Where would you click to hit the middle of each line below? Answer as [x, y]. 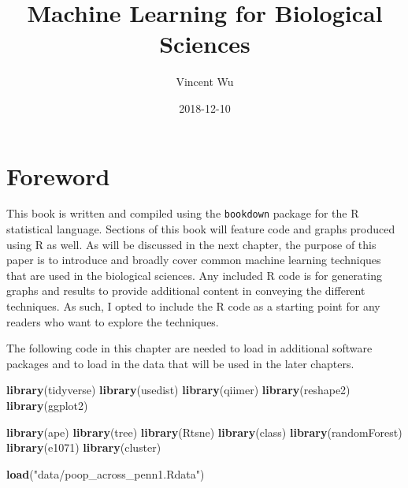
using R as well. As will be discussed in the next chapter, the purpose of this [191, 244]
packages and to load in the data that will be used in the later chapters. [180, 363]
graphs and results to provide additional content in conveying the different [186, 291]
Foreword [58, 175]
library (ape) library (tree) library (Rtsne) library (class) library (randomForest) [204, 432]
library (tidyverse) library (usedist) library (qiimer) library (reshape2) [178, 390]
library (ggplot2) [47, 406]
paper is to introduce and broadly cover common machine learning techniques [194, 260]
